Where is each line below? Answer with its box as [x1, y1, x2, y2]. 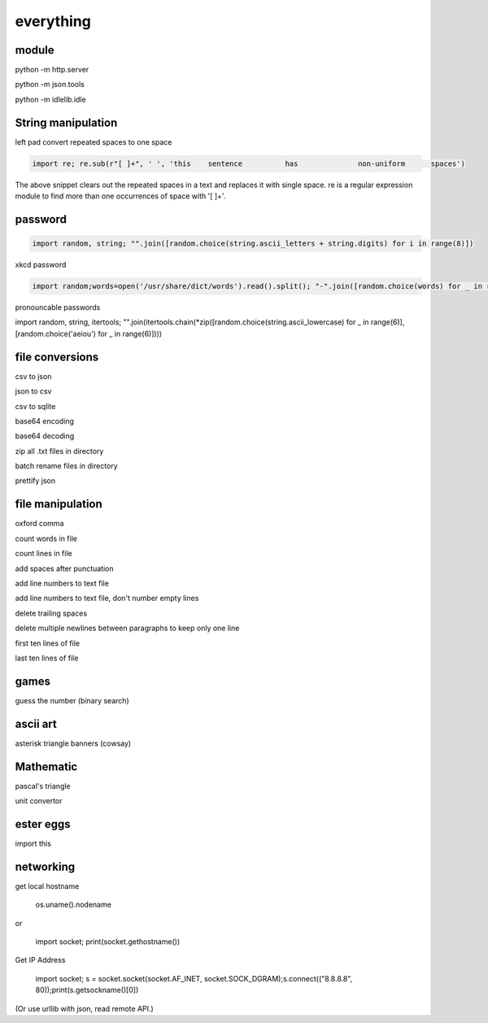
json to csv [15, 386, 52, 396]
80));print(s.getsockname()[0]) [35, 985, 139, 995]
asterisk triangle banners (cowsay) [15, 738, 132, 748]
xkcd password [15, 260, 67, 270]
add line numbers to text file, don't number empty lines [15, 594, 199, 603]
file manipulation [15, 497, 103, 511]
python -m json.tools [15, 80, 85, 89]
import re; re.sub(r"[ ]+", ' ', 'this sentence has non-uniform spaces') [32, 159, 465, 168]
